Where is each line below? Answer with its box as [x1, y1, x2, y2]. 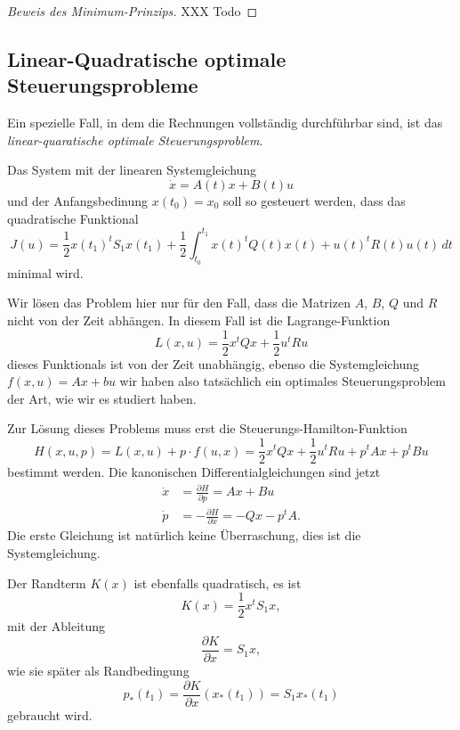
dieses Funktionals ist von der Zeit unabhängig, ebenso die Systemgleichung [7, 354, 420, 373]
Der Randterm [7, 573, 86, 592]
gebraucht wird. [7, 705, 93, 724]
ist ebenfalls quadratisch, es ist [133, 573, 302, 592]
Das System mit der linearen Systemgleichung [7, 160, 257, 179]
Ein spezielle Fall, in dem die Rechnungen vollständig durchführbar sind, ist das [7, 113, 443, 132]
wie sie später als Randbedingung [7, 660, 190, 679]
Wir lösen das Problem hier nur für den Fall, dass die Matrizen [7, 293, 351, 312]
